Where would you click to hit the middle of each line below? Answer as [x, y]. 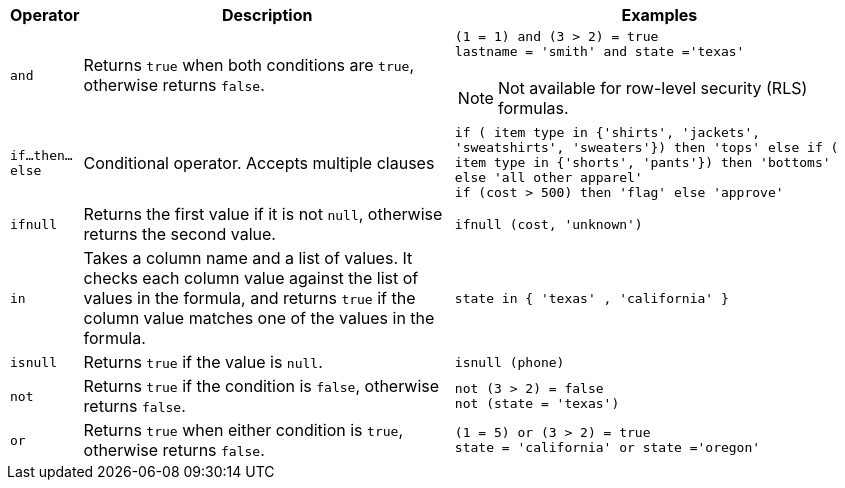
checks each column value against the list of [251, 278]
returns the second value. [179, 234]
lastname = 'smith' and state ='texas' [599, 51]
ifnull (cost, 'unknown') [548, 224]
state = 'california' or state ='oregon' [607, 447]
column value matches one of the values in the [259, 318]
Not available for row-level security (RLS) [652, 88]
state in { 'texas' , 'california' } [591, 298]
